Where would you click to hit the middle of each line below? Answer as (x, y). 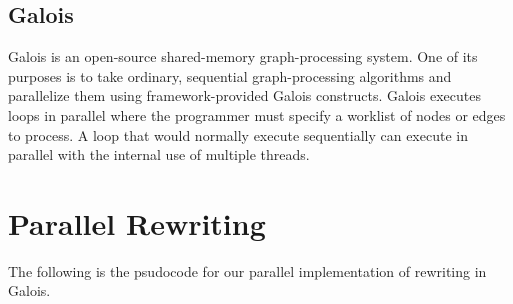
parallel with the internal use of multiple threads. (159, 154)
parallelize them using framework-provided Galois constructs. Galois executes (244, 95)
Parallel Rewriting (137, 222)
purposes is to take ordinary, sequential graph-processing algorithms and (230, 75)
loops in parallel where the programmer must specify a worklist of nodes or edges (257, 114)
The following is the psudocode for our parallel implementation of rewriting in (247, 270)
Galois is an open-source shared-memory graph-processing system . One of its (243, 56)
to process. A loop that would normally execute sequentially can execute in (238, 134)
